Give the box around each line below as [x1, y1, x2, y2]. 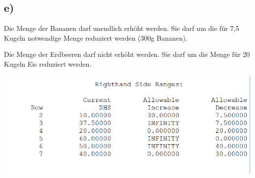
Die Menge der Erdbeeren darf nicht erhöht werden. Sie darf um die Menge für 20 [4, 49, 250, 59]
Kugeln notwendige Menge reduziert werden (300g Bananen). [4, 32, 188, 43]
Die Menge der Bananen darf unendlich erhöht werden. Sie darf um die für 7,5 [4, 23, 239, 33]
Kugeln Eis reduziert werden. [4, 58, 92, 69]
